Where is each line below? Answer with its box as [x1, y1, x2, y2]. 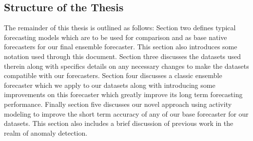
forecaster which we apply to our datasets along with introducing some [4, 80, 215, 90]
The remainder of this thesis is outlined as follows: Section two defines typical [4, 22, 236, 33]
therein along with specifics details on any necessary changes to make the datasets [4, 60, 249, 71]
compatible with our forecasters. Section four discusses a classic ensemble [4, 70, 222, 81]
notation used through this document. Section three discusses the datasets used [4, 51, 241, 61]
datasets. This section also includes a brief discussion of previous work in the [4, 118, 234, 128]
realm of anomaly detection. [4, 127, 88, 138]
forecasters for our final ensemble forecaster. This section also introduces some [4, 41, 237, 52]
